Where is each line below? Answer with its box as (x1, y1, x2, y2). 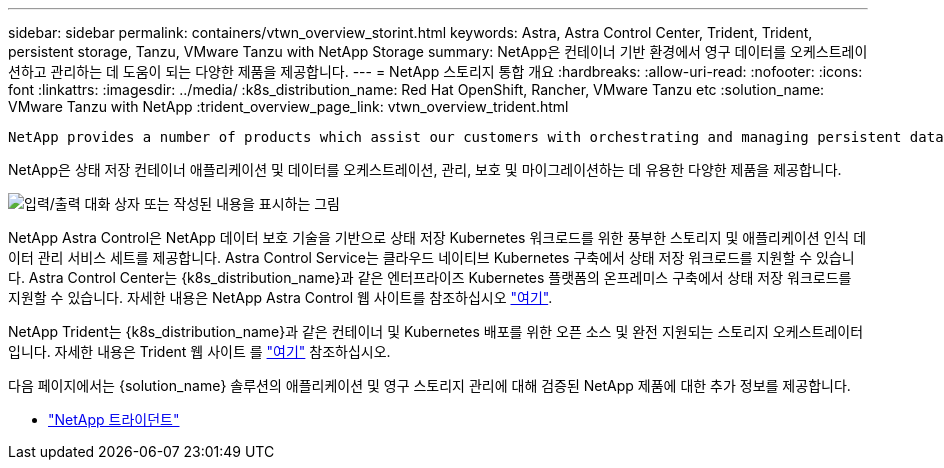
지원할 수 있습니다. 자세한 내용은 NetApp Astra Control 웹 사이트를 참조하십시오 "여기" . (8, 289, 553, 306)
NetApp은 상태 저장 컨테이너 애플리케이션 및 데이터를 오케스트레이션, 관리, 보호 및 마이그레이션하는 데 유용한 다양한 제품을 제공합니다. (8, 161, 842, 178)
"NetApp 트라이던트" (48, 411, 180, 428)
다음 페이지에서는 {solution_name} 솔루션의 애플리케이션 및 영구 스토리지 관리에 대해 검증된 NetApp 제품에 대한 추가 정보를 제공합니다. (8, 377, 851, 394)
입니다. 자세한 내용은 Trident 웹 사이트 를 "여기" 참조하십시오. (8, 343, 391, 360)
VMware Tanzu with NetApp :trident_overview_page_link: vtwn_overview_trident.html (8, 98, 569, 115)
